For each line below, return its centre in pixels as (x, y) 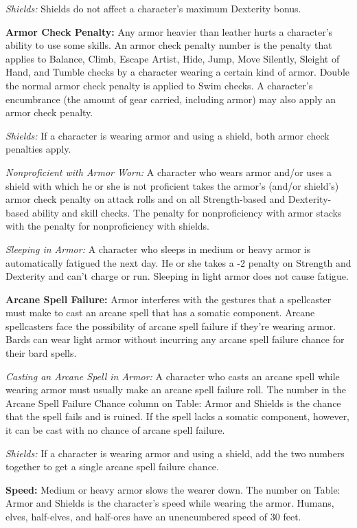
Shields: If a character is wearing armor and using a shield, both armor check (168, 135)
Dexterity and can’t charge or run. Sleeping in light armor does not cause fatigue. (177, 276)
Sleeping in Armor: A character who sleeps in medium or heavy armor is (158, 249)
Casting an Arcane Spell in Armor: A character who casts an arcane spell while (173, 376)
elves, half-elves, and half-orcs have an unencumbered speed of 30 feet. (153, 516)
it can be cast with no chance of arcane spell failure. (115, 430)
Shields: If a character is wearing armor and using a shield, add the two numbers (175, 453)
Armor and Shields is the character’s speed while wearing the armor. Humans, (170, 503)
